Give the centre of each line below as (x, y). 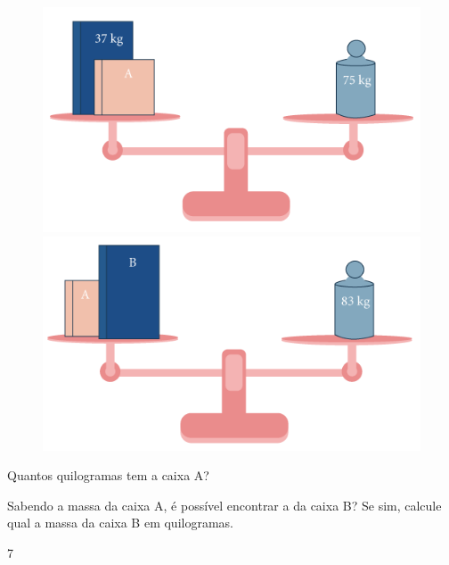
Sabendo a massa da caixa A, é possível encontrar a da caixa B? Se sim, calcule (224, 505)
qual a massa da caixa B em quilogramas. (120, 523)
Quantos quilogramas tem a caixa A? (108, 475)
